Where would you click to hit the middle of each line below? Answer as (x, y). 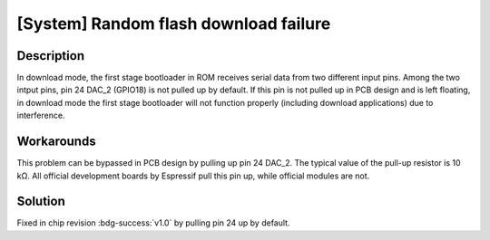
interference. (41, 115)
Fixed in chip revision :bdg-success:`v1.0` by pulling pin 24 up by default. (153, 223)
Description (51, 56)
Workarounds (56, 142)
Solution (41, 202)
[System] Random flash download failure (174, 24)
